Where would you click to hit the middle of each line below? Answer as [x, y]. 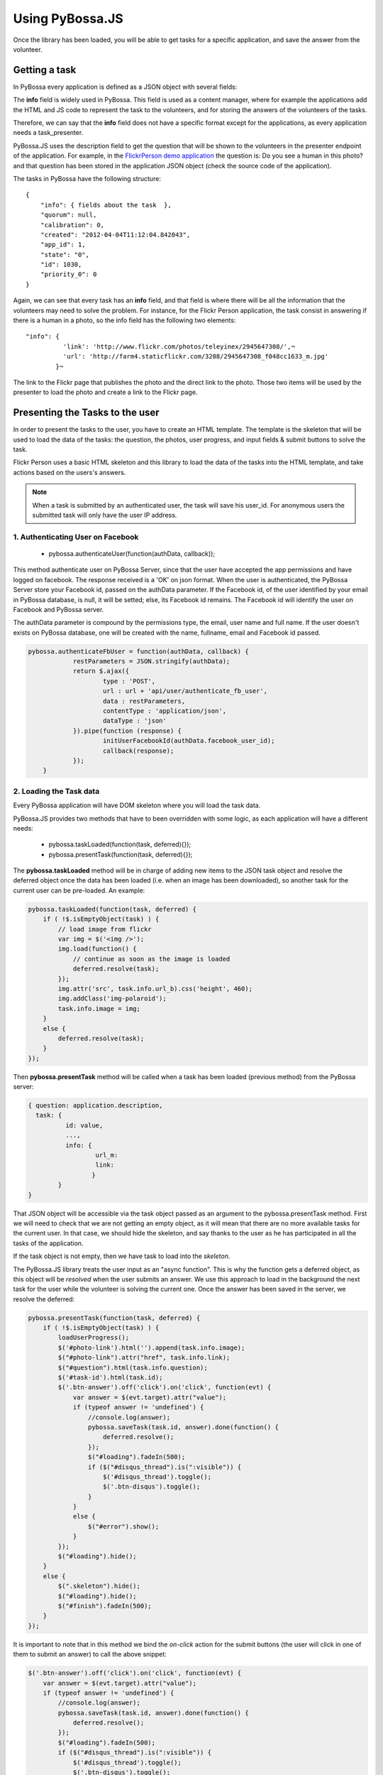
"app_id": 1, [63, 245]
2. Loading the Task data [56, 791]
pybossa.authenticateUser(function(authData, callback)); [132, 553]
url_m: [107, 1155]
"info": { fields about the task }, [106, 205]
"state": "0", [65, 255]
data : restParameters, [144, 701]
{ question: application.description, [95, 1105]
